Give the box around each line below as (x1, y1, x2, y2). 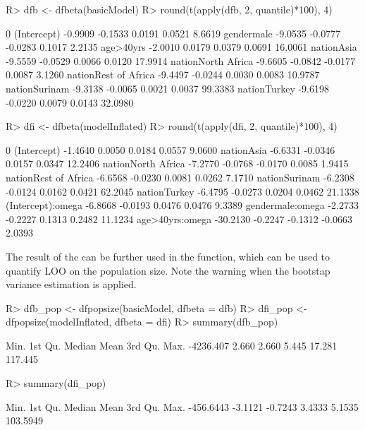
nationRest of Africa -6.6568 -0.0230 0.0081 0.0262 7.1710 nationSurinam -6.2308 (6, 169, 354, 184)
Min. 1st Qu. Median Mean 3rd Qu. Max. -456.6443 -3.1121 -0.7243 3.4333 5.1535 (6, 399, 359, 414)
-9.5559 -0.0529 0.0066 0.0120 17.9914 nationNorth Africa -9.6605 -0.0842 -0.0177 (6, 53, 355, 68)
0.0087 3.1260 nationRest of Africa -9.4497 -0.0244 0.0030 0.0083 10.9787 (6, 67, 320, 82)
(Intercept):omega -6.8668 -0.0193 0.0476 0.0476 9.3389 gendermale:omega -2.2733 (6, 198, 359, 213)
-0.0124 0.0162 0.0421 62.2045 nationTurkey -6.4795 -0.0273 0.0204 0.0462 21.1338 (6, 184, 359, 198)
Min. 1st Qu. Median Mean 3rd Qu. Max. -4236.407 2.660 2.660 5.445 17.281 (6, 338, 338, 352)
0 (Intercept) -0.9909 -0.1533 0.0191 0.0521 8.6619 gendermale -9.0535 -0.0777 (6, 25, 341, 40)
